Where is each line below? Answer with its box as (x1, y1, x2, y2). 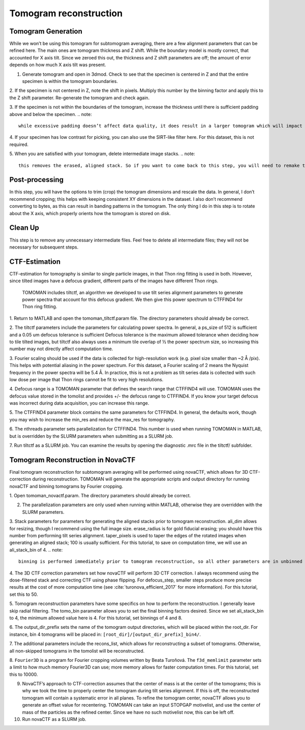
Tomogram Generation (9, 27, 82, 36)
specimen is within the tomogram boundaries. (22, 78, 118, 84)
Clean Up (9, 224, 39, 232)
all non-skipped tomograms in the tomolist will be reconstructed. (9, 648, 145, 654)
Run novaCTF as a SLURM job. (22, 716, 86, 722)
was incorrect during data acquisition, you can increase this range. (9, 400, 149, 406)
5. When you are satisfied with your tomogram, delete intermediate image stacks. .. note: (9, 150, 195, 157)
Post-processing (9, 175, 64, 184)
